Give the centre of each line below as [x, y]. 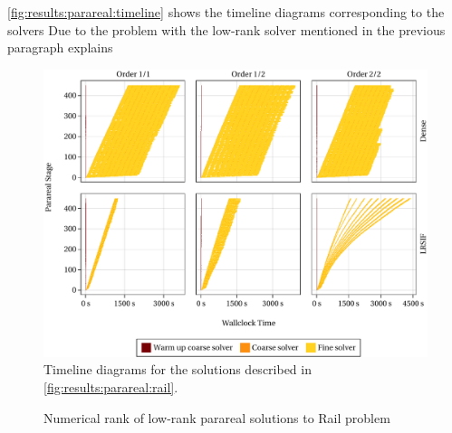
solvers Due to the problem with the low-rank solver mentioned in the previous [226, 29]
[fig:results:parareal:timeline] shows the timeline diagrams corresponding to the [226, 12]
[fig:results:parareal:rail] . [111, 386]
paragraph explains [60, 47]
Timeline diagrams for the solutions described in [178, 369]
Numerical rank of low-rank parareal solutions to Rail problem [217, 417]
